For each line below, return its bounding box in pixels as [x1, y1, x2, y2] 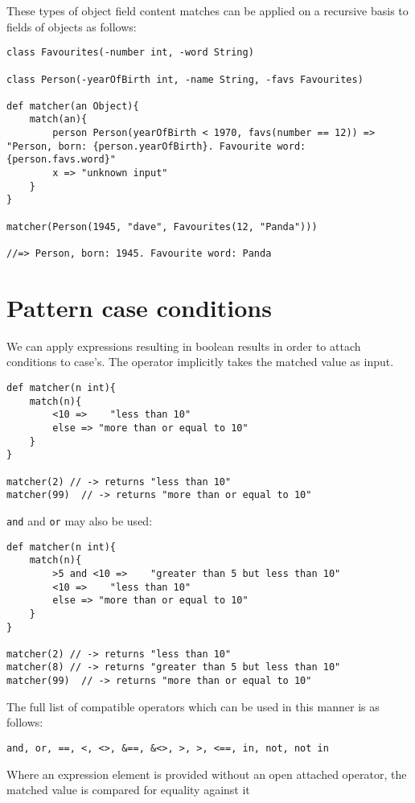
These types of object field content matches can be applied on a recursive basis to [6, 2, 409, 19]
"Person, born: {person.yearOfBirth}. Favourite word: [6, 140, 306, 152]
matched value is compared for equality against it [6, 781, 250, 798]
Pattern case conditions [6, 290, 272, 323]
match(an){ [29, 113, 88, 126]
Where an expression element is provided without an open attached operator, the [6, 765, 407, 782]
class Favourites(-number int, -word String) [6, 47, 254, 59]
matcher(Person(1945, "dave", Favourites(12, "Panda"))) [6, 220, 318, 233]
